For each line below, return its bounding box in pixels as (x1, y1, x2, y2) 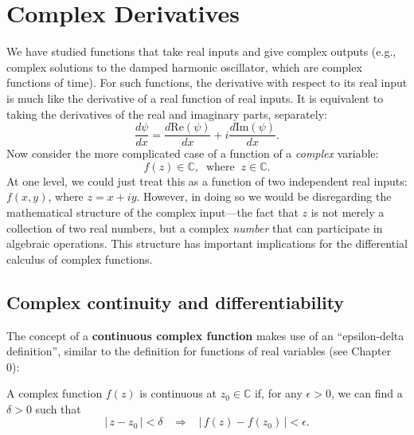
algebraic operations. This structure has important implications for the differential (6, 235, 408, 252)
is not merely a (310, 203, 385, 220)
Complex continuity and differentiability (6, 289, 345, 314)
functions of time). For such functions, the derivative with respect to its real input (6, 74, 408, 91)
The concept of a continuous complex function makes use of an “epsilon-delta (6, 327, 404, 343)
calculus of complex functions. (6, 250, 153, 267)
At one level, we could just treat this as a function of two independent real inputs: (6, 172, 408, 189)
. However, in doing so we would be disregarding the (136, 188, 392, 205)
